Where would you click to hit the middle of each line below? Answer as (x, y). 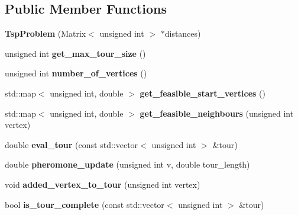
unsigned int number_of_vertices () (76, 73)
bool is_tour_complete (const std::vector (85, 204)
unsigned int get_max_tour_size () (75, 53)
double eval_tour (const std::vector (72, 144)
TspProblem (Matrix (46, 33)
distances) (183, 33)
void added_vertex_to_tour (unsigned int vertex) (103, 184)
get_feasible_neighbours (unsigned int (217, 113)
